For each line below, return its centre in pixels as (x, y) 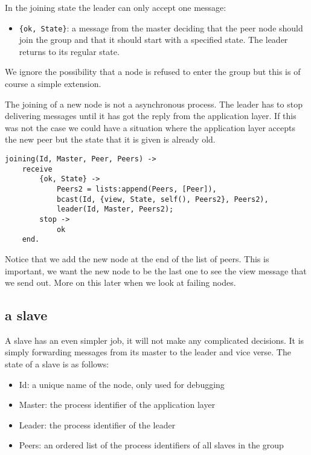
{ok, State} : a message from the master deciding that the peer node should (161, 27)
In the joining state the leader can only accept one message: (116, 7)
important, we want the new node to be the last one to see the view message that (156, 270)
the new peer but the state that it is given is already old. (110, 139)
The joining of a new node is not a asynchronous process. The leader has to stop (154, 104)
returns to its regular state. (69, 51)
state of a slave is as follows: (57, 364)
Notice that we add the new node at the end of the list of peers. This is (137, 258)
